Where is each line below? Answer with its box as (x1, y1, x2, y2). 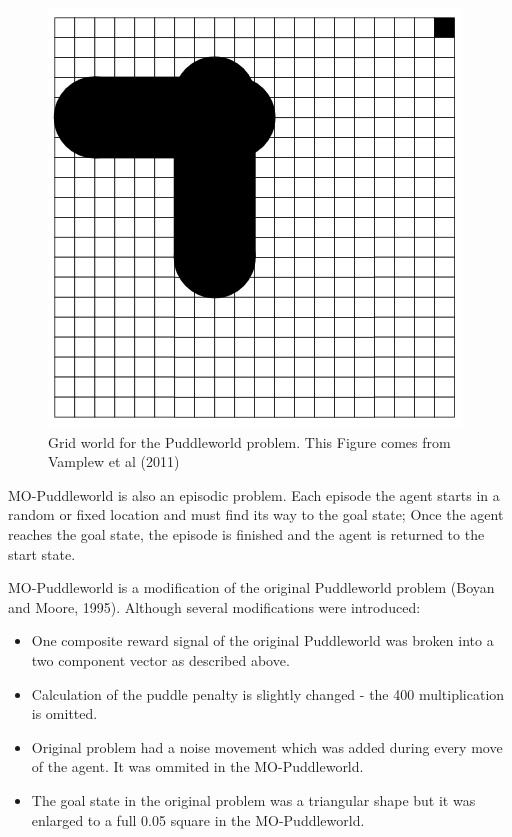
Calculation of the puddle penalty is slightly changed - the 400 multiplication (31, 683, 505, 704)
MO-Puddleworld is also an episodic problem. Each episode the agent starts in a (8, 484, 500, 505)
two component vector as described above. (31, 649, 290, 670)
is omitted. (31, 703, 98, 724)
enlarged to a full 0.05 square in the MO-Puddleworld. (31, 809, 365, 830)
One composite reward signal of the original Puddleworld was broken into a (31, 630, 494, 651)
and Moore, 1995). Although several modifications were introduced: (8, 596, 421, 617)
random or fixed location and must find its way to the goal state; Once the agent (8, 504, 504, 525)
